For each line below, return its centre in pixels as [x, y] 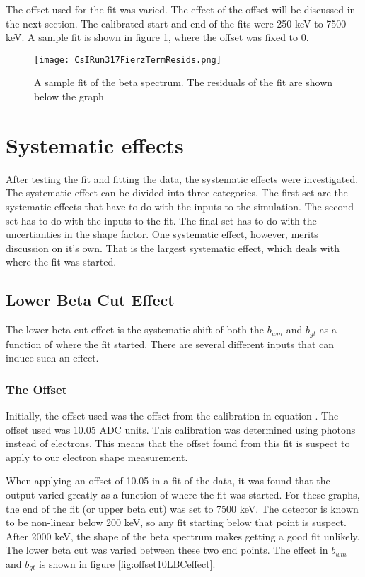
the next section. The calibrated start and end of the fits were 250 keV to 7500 [176, 23]
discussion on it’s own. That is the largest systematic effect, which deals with [173, 248]
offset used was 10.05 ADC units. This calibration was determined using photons [181, 429]
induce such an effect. [52, 358]
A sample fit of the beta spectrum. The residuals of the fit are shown [184, 82]
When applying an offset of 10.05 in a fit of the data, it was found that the [168, 481]
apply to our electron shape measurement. [97, 457]
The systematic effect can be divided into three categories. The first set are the [177, 192]
